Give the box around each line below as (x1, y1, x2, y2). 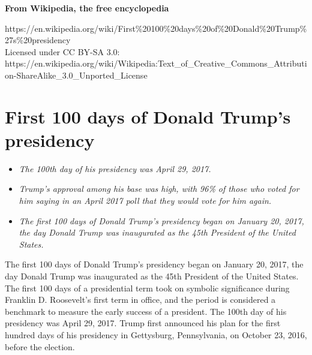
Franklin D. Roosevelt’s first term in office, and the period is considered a (5, 293, 276, 306)
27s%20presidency (5, 34, 71, 46)
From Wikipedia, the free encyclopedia (5, 2, 169, 14)
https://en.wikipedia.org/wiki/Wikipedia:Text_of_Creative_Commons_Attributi (5, 57, 307, 70)
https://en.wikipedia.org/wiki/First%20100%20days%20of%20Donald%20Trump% (5, 22, 307, 34)
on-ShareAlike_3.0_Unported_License (5, 68, 148, 81)
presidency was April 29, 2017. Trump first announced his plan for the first (5, 317, 281, 329)
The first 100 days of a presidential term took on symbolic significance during (5, 281, 290, 294)
